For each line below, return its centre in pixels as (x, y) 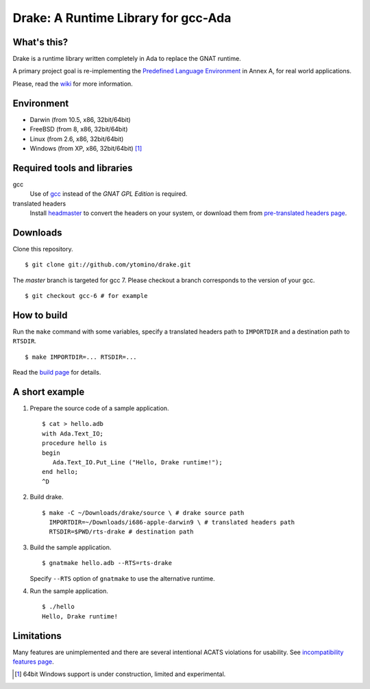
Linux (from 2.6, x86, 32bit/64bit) (77, 139)
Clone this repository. (43, 249)
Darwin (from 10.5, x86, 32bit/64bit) (80, 119)
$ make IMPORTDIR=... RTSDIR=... (81, 357)
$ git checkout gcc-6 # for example (86, 296)
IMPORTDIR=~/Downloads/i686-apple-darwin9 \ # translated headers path (172, 522)
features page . (33, 662)
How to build (40, 315)
